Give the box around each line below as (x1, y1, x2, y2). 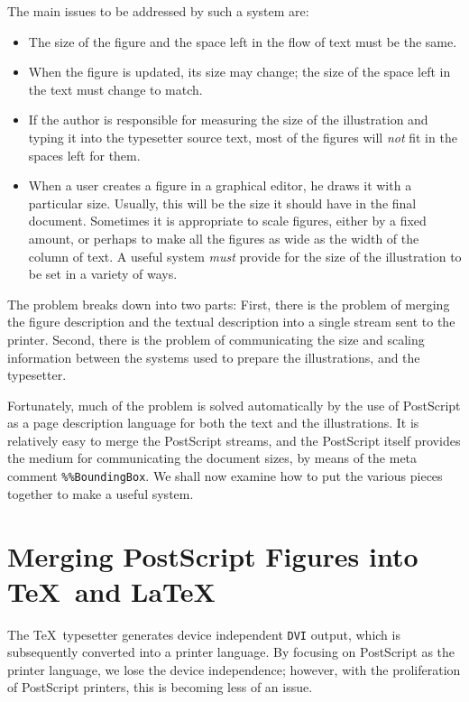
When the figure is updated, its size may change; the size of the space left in (28, 62, 451, 81)
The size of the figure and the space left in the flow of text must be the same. (28, 32, 457, 51)
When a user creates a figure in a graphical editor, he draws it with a (28, 176, 412, 195)
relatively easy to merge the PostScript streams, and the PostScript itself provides (7, 430, 461, 449)
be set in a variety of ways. (28, 264, 178, 283)
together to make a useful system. (7, 484, 194, 503)
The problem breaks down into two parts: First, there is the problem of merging (7, 294, 450, 313)
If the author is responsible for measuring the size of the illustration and (28, 110, 428, 129)
